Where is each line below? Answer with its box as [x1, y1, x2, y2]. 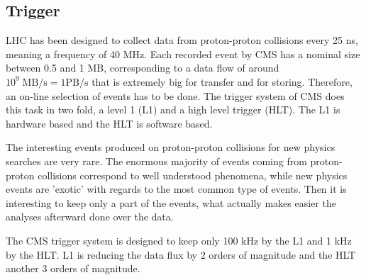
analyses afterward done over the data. [6, 209, 174, 224]
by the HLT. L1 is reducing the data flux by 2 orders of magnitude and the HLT [6, 247, 356, 262]
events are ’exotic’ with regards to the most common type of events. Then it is [6, 181, 347, 196]
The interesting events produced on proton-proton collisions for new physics [6, 140, 335, 155]
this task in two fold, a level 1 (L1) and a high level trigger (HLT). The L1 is [6, 102, 340, 117]
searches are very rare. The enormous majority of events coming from [6, 153, 307, 168]
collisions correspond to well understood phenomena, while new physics [38, 167, 348, 182]
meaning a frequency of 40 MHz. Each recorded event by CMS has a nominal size [6, 46, 360, 61]
